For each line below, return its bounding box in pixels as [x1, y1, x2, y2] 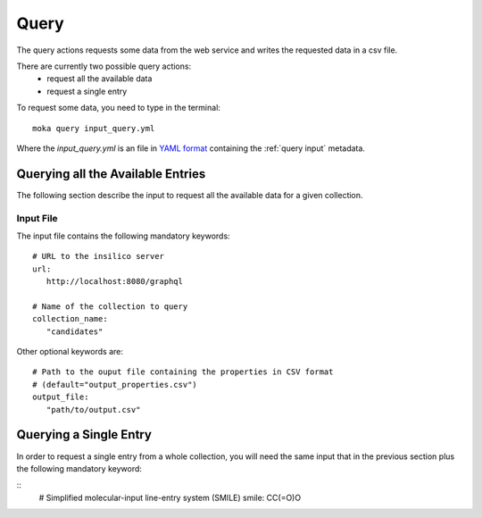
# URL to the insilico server [32, 251, 165, 262]
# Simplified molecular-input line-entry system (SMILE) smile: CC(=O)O [38, 492, 302, 503]
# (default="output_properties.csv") [32, 380, 198, 389]
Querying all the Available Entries [16, 166, 206, 181]
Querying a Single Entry [16, 427, 152, 442]
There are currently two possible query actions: [16, 61, 192, 71]
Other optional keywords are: [16, 347, 124, 357]
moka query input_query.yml [32, 123, 155, 133]
